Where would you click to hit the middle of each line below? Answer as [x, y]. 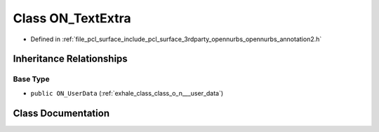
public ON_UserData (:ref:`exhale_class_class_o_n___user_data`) [127, 93]
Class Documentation [61, 113]
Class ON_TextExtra [72, 18]
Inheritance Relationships [70, 59]
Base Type [31, 79]
